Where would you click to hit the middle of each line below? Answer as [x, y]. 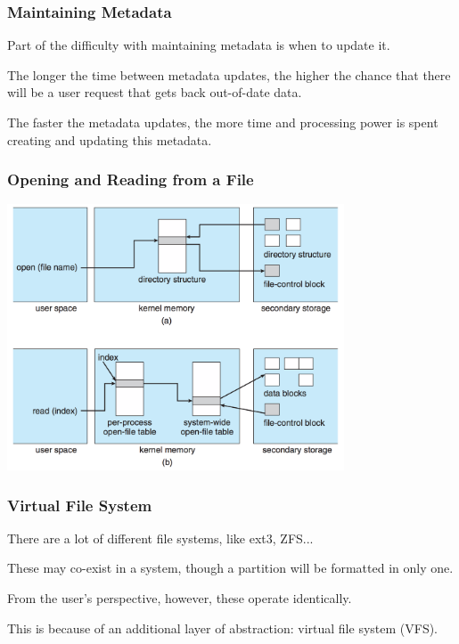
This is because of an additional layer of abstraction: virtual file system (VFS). [223, 628]
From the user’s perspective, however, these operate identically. [180, 598]
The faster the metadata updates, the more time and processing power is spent [223, 122]
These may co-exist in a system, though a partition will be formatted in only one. [230, 568]
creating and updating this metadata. [110, 139]
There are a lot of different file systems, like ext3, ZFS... [160, 538]
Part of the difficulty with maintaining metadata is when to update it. [199, 45]
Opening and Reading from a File [131, 179]
